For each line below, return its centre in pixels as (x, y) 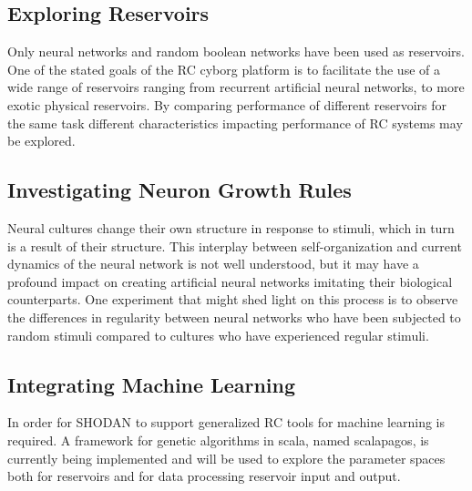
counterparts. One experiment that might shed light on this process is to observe (233, 299)
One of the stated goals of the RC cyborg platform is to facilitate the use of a (224, 69)
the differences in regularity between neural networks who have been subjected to (234, 317)
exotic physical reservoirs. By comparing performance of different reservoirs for (227, 104)
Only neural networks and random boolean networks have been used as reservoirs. (236, 51)
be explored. (41, 141)
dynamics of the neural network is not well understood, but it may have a (213, 264)
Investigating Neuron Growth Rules (180, 190)
